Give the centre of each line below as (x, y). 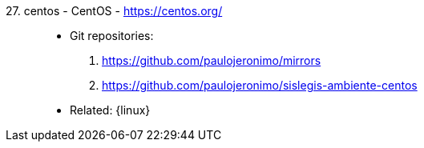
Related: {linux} (110, 110)
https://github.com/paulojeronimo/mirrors (212, 60)
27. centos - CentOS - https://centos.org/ (114, 11)
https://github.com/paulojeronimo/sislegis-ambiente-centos (260, 85)
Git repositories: (112, 36)
